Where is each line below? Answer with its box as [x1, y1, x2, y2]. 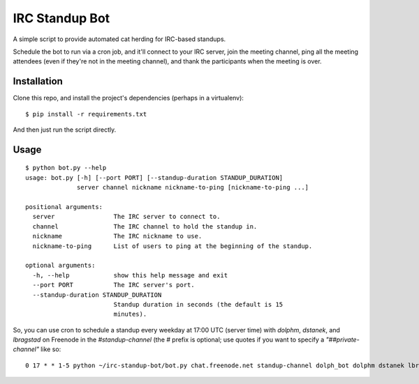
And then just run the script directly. [13, 125, 117, 134]
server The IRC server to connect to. [32, 213, 221, 221]
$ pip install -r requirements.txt [25, 110, 147, 118]
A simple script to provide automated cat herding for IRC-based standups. [13, 35, 226, 43]
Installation [13, 75, 63, 87]
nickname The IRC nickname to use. [32, 232, 203, 240]
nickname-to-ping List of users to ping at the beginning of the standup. [32, 242, 313, 250]
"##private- [325, 335, 360, 344]
